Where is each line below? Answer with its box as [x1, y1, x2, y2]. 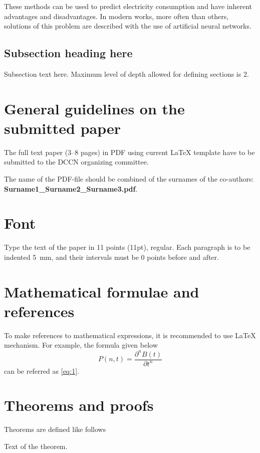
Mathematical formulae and [4, 281, 199, 301]
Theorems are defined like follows [4, 424, 106, 434]
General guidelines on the [4, 98, 185, 118]
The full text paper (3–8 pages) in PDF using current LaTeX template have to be [4, 146, 255, 157]
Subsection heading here [4, 45, 133, 61]
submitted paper [4, 117, 121, 138]
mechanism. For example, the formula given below [4, 340, 158, 350]
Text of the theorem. [4, 440, 68, 451]
